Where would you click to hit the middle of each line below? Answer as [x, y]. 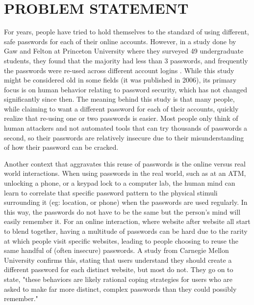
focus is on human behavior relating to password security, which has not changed [126, 89]
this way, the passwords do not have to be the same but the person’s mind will [122, 211]
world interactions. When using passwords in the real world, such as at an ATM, [125, 173]
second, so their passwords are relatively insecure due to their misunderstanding [124, 137]
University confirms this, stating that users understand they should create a [118, 260]
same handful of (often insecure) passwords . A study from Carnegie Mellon [116, 250]
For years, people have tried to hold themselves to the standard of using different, [127, 32]
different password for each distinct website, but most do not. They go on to [119, 269]
